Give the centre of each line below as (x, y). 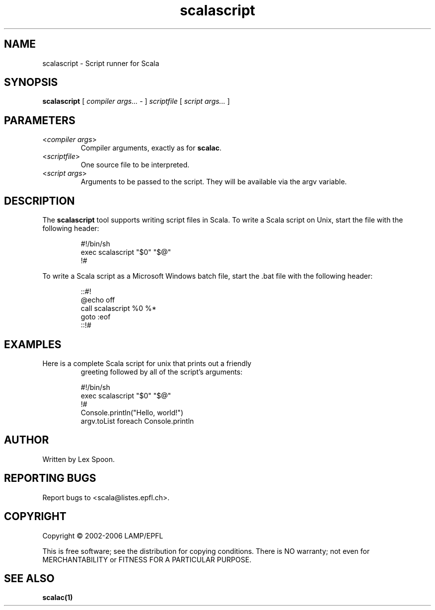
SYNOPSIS (31, 82)
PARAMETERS (40, 120)
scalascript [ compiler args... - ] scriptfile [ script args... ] (136, 101)
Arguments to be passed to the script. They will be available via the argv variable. (214, 182)
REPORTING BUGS (50, 478)
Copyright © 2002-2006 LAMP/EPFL (103, 535)
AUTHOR (27, 440)
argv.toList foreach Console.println (137, 421)
